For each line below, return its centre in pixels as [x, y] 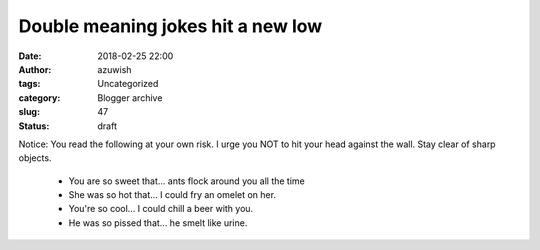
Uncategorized [128, 84]
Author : [35, 69]
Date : [30, 56]
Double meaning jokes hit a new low [170, 26]
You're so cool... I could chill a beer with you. [161, 209]
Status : [34, 126]
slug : [29, 112]
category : [39, 97]
